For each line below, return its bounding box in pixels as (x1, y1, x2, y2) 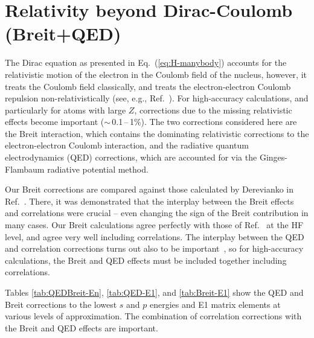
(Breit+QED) (5, 21, 121, 46)
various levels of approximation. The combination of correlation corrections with (5, 310, 302, 322)
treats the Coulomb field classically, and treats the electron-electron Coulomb (5, 80, 291, 92)
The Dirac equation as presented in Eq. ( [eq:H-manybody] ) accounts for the (5, 56, 287, 69)
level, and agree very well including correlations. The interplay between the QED (5, 230, 304, 243)
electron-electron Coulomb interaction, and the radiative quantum (5, 139, 249, 151)
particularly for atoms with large (5, 103, 126, 116)
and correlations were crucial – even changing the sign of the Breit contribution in (5, 206, 309, 219)
